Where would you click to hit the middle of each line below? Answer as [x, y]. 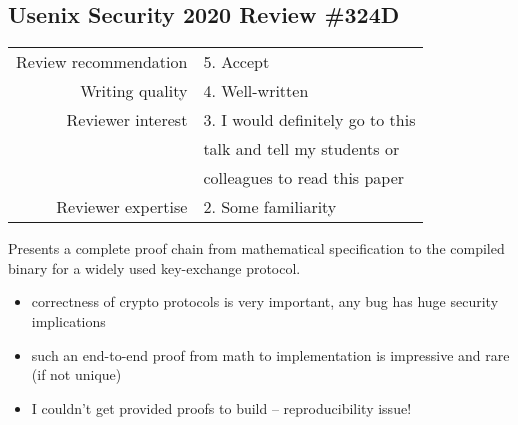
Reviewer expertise [122, 207]
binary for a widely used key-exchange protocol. [154, 267]
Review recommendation [102, 62]
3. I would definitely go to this [309, 120]
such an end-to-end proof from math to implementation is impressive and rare [270, 354]
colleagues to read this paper [304, 178]
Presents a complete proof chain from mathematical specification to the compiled [256, 248]
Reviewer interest [127, 120]
